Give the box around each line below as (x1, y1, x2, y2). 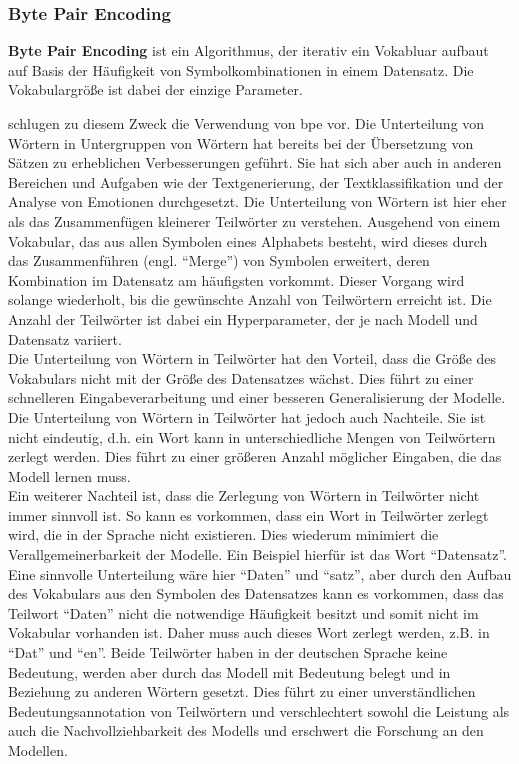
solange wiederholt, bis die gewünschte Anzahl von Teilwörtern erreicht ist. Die (8, 289, 492, 310)
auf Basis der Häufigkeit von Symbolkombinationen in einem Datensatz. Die (8, 59, 474, 80)
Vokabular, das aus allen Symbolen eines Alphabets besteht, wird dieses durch (8, 230, 488, 251)
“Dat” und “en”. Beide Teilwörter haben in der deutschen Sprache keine (8, 642, 448, 663)
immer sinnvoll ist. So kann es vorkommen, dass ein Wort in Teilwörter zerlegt (8, 504, 489, 525)
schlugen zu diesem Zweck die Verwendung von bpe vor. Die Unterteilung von (8, 113, 485, 133)
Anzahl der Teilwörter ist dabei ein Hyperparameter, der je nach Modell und (8, 308, 478, 329)
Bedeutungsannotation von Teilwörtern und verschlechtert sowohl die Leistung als (8, 700, 510, 721)
